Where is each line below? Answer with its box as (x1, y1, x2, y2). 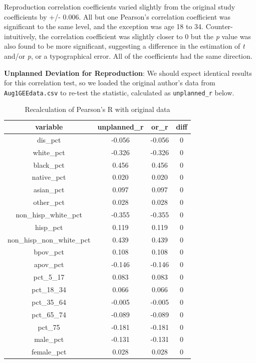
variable (35, 122, 63, 132)
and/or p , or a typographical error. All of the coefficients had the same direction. (4, 50, 252, 61)
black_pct (33, 159, 65, 170)
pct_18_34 (32, 284, 67, 294)
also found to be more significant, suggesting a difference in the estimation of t (4, 41, 245, 51)
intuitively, (4, 31, 37, 41)
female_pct (31, 346, 67, 357)
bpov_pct (34, 247, 64, 257)
